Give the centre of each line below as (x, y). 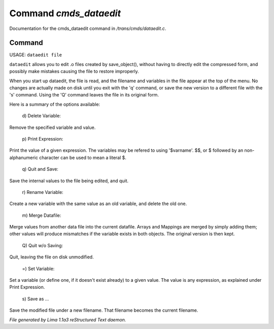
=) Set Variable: (38, 269)
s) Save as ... (36, 299)
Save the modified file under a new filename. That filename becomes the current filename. (104, 310)
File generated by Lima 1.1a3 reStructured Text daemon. (68, 319)
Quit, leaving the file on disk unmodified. (52, 257)
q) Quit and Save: (40, 169)
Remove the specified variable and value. (53, 127)
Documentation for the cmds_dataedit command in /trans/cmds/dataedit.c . (88, 28)
